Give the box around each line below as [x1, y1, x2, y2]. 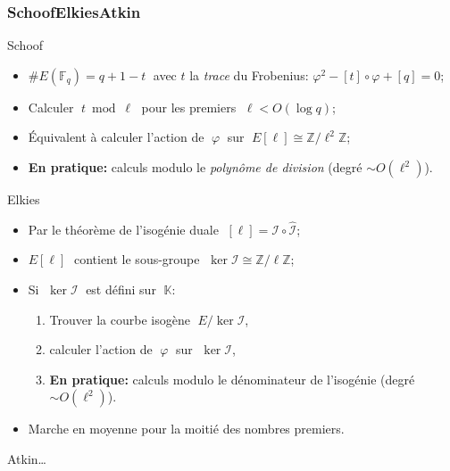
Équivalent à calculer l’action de [28, 128, 204, 146]
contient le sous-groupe [73, 250, 200, 269]
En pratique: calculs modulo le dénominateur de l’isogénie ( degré [49, 369, 415, 388]
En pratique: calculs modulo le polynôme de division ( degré [28, 158, 362, 176]
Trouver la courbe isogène [49, 310, 190, 328]
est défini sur [86, 280, 156, 298]
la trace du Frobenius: [189, 65, 309, 84]
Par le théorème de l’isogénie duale [28, 219, 219, 238]
